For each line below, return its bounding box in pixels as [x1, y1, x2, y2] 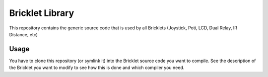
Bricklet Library [9, 7, 74, 18]
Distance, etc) [9, 31, 38, 37]
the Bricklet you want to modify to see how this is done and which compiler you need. [9, 65, 185, 71]
